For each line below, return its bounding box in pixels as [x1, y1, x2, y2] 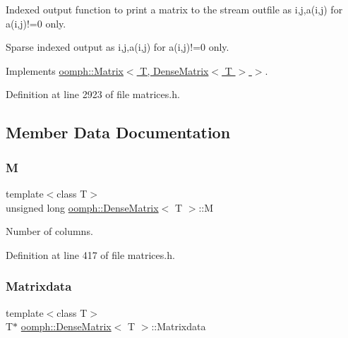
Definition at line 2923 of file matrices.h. [6, 87, 180, 102]
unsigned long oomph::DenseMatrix [6, 200, 159, 215]
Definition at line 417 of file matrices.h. [6, 247, 175, 262]
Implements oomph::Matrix [6, 63, 124, 78]
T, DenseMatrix [140, 63, 209, 78]
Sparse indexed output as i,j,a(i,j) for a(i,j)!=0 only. [6, 40, 229, 54]
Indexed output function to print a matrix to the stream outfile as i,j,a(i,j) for [6, 2, 343, 16]
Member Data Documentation [6, 121, 231, 143]
